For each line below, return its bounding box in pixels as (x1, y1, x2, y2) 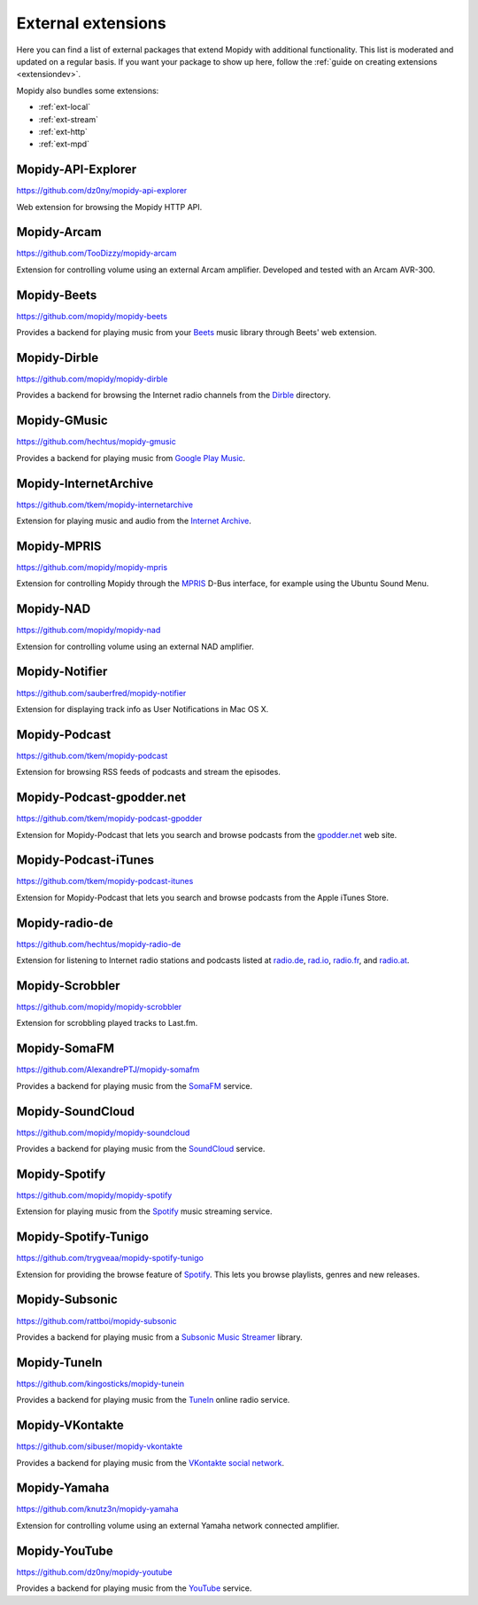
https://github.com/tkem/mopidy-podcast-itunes (16, 876, 194, 887)
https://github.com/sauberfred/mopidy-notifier (16, 687, 187, 698)
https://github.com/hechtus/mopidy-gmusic (16, 436, 176, 447)
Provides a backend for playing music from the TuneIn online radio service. (16, 1395, 290, 1405)
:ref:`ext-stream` (38, 114, 99, 124)
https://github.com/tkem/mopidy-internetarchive (16, 499, 194, 510)
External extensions (16, 13, 167, 33)
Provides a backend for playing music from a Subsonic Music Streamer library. (16, 1331, 303, 1343)
